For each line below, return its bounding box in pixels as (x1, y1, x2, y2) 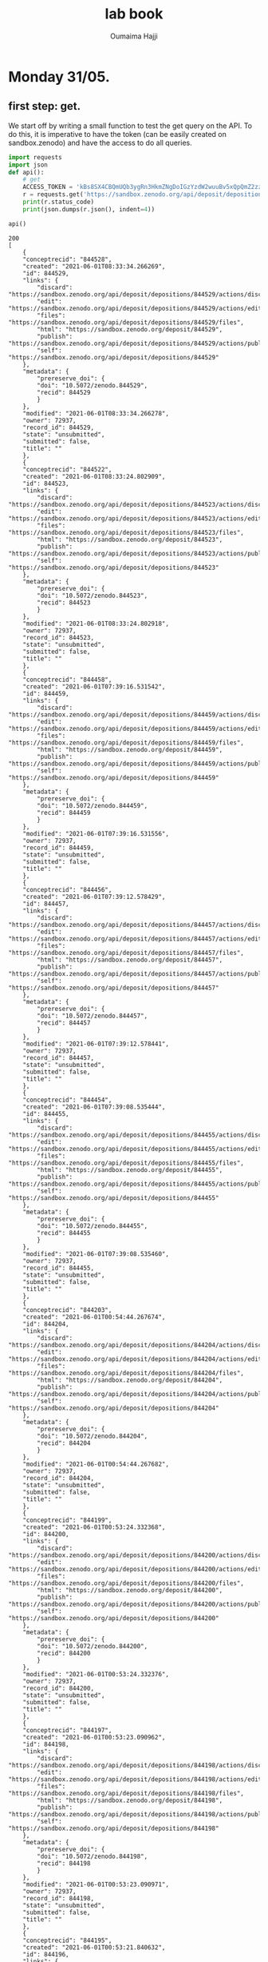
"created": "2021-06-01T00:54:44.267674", (22, 1313, 166, 1321)
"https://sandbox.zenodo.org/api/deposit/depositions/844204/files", (8, 1369, 245, 1377)
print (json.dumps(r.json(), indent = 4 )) (22, 205, 156, 213)
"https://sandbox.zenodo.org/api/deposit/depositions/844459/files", (8, 738, 245, 747)
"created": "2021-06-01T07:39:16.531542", (22, 682, 166, 691)
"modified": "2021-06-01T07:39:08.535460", (22, 1250, 170, 1258)
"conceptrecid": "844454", (22, 1096, 112, 1104)
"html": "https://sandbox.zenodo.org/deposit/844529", (37, 325, 223, 333)
